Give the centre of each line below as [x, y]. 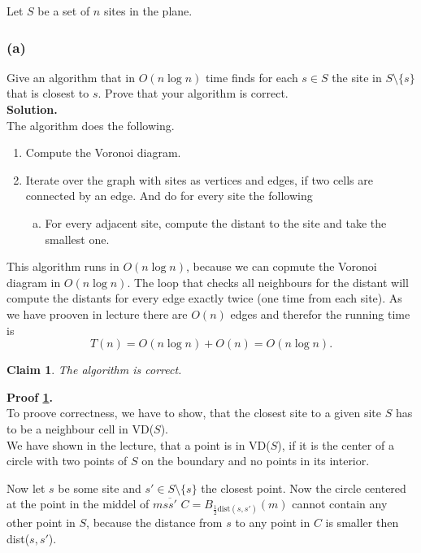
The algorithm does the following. [91, 125]
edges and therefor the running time [320, 314]
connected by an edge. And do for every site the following [169, 196]
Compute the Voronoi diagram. [103, 152]
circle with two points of [67, 461]
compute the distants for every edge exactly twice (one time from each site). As [204, 298]
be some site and [100, 488]
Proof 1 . [30, 396]
